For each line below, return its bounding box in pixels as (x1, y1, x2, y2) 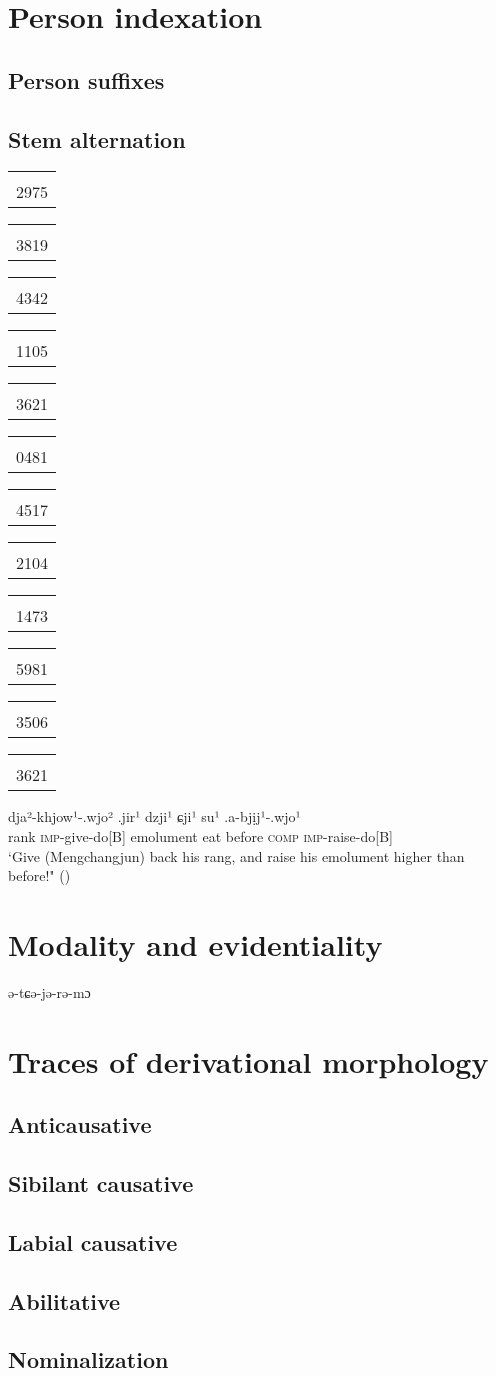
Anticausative (8, 1109, 152, 1140)
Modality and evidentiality (8, 923, 383, 964)
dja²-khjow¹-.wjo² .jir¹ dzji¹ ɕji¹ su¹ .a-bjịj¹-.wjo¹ (8, 806, 301, 827)
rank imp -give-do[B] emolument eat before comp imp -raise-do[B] (8, 825, 393, 846)
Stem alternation (8, 123, 186, 154)
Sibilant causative (8, 1168, 194, 1198)
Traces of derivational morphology (8, 1040, 489, 1081)
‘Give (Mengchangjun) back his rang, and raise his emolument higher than (8, 845, 465, 866)
